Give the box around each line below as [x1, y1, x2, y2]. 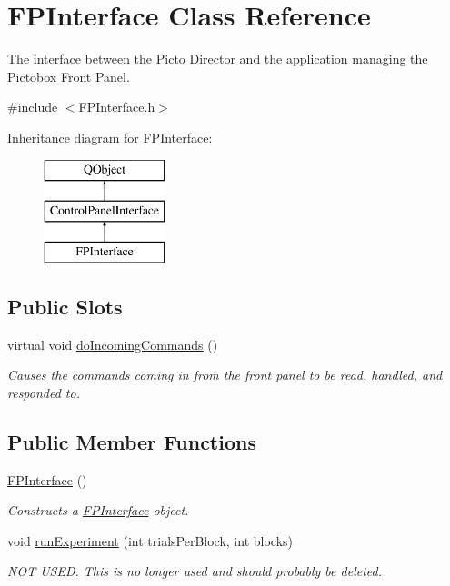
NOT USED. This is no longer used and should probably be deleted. [7, 561, 382, 581]
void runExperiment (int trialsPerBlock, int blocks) [7, 531, 294, 550]
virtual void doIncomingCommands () [7, 334, 218, 353]
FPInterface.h [78, 97, 155, 116]
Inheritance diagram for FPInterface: [7, 127, 213, 146]
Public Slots [7, 292, 123, 320]
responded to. [7, 382, 80, 402]
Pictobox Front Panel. [7, 66, 130, 85]
